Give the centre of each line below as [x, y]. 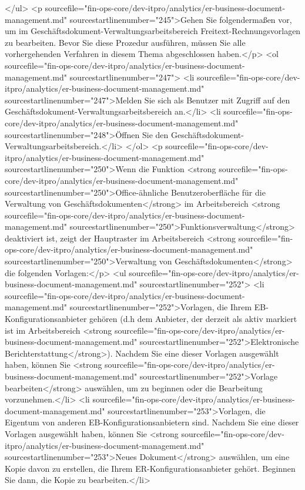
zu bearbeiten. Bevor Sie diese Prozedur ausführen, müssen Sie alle [125, 42]
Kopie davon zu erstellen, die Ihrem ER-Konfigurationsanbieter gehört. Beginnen [150, 468]
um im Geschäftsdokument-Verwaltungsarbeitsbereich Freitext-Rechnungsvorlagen [153, 31]
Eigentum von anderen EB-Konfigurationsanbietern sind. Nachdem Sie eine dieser [152, 422]
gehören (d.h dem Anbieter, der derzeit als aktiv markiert [193, 319]
